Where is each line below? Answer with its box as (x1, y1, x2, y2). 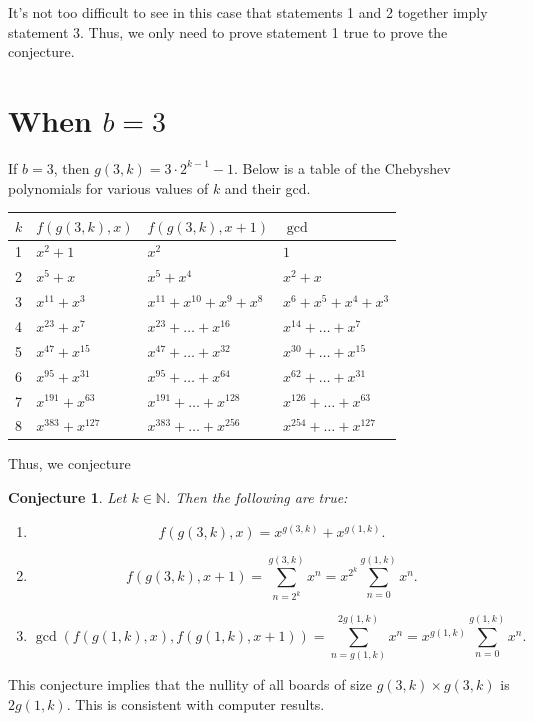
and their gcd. (224, 177, 311, 198)
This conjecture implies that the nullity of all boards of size (8, 674, 372, 695)
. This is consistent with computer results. (66, 694, 325, 715)
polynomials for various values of (8, 177, 209, 198)
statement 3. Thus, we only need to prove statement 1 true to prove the (8, 21, 448, 42)
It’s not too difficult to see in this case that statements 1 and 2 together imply (8, 2, 488, 22)
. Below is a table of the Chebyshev (234, 157, 451, 178)
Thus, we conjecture (8, 453, 131, 474)
